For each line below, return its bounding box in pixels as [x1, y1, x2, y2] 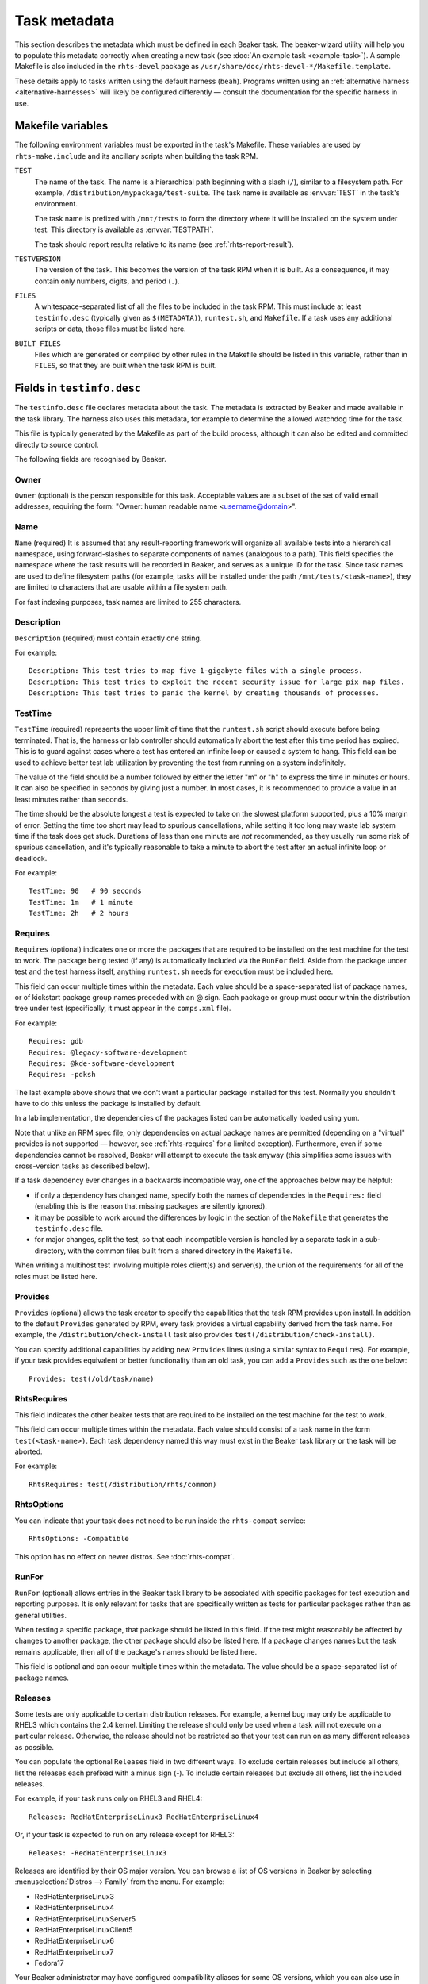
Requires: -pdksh [29, 1070, 96, 1079]
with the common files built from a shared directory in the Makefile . [67, 1246, 292, 1255]
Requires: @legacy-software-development [29, 1048, 188, 1057]
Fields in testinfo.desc [14, 382, 142, 395]
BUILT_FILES [14, 339, 61, 348]
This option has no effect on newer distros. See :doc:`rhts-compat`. [14, 1551, 235, 1561]
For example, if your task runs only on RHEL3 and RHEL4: [14, 1794, 203, 1803]
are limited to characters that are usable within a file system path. [14, 583, 228, 592]
